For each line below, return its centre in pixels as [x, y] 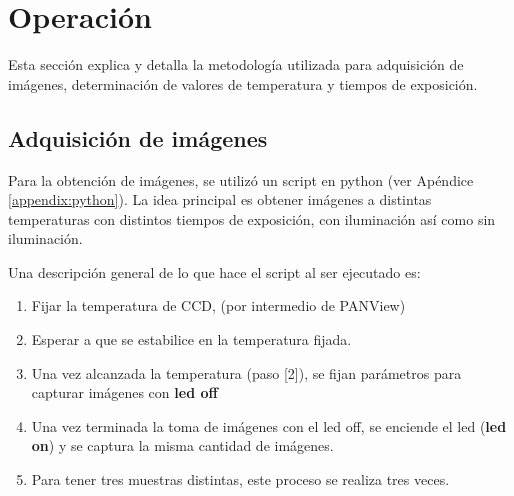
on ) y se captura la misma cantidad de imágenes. [182, 445]
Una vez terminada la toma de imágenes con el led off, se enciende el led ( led [269, 425]
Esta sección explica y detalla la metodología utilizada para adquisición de [236, 64]
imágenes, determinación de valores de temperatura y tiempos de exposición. [243, 83]
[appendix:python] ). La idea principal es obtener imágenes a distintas [220, 199]
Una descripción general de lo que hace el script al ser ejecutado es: [214, 271]
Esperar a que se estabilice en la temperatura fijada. [191, 339]
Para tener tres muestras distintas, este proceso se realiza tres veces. [240, 479]
